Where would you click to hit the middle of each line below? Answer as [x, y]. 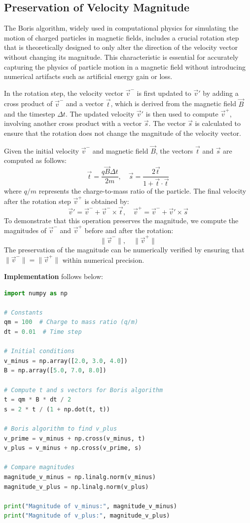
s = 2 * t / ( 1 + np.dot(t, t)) [57, 409]
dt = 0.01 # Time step [43, 332]
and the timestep [30, 113]
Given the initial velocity [42, 150]
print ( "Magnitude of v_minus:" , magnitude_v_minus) [90, 506]
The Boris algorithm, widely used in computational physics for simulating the [121, 28]
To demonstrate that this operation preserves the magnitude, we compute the [121, 220]
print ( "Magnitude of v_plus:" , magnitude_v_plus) [87, 516]
